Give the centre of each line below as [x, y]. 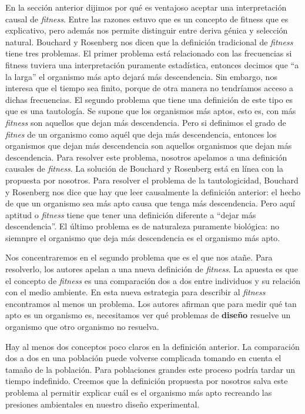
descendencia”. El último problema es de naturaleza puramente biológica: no [142, 226]
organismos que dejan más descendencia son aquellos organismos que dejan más [149, 146]
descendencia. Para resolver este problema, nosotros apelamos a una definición [146, 157]
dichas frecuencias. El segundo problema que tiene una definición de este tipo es [149, 99]
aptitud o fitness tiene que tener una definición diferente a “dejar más [131, 214]
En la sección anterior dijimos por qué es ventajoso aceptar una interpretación [146, 7]
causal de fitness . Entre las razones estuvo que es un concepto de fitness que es [147, 19]
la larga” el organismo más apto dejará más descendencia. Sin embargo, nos [141, 76]
